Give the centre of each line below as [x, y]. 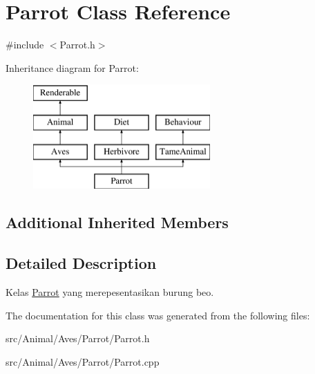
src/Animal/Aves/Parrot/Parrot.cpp [83, 361]
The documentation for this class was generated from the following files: [158, 315]
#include [25, 45]
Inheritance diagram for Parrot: [72, 67]
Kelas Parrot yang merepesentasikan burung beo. [110, 292]
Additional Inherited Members [117, 222]
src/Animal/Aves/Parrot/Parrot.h [78, 338]
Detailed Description [81, 263]
